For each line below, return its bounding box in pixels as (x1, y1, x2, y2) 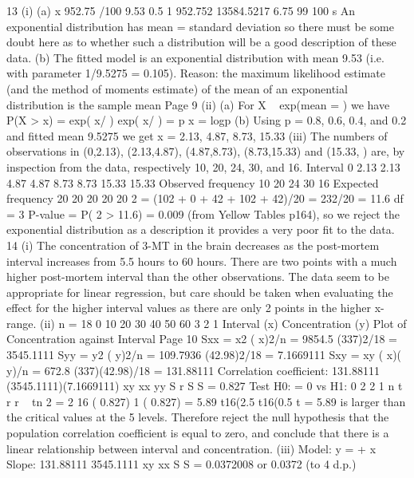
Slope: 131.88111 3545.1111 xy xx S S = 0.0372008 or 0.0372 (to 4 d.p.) (6, 456, 357, 472)
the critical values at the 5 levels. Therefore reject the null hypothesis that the (6, 409, 389, 425)
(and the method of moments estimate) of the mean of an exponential (6, 80, 348, 97)
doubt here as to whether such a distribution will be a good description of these (6, 34, 396, 50)
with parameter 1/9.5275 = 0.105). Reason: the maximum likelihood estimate (6, 65, 385, 81)
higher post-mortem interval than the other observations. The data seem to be (6, 268, 389, 285)
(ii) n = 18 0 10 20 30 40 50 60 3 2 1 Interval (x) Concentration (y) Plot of (40, 314, 407, 331)
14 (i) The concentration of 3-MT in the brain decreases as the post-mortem (6, 236, 380, 253)
